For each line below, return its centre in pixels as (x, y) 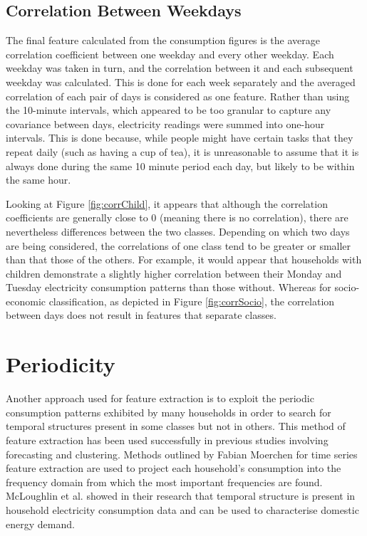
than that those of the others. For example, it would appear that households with (184, 259)
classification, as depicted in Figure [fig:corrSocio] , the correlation (192, 301)
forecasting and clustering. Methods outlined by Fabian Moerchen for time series (182, 454)
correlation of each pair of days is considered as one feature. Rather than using (178, 96)
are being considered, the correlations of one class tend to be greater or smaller (179, 245)
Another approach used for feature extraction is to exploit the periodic (160, 398)
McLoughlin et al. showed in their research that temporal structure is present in (181, 496)
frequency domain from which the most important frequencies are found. (164, 482)
